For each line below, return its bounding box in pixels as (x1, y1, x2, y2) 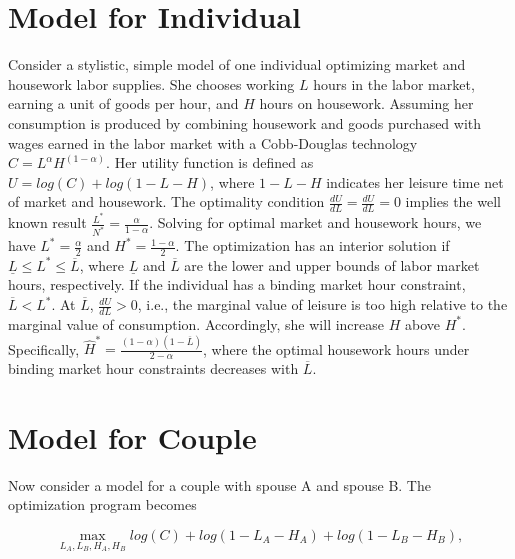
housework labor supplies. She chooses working (8, 73, 295, 94)
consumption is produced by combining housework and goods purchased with (8, 112, 482, 133)
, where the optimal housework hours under (202, 338, 470, 359)
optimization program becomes (8, 494, 197, 515)
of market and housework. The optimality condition (8, 191, 325, 212)
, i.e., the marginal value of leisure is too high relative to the (137, 294, 508, 315)
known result (8, 212, 87, 233)
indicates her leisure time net (326, 171, 504, 192)
